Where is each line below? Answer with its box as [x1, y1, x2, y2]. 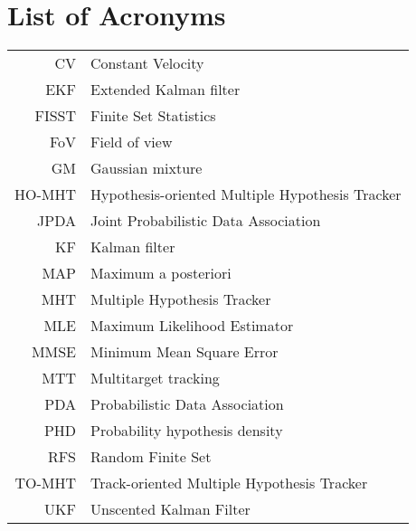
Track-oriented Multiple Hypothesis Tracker [90, 472, 368, 494]
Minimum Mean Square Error [90, 341, 279, 363]
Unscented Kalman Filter [90, 498, 251, 520]
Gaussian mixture [90, 157, 203, 179]
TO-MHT [14, 472, 77, 494]
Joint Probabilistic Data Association [90, 210, 321, 232]
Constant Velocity [90, 52, 204, 74]
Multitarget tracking [90, 367, 220, 389]
